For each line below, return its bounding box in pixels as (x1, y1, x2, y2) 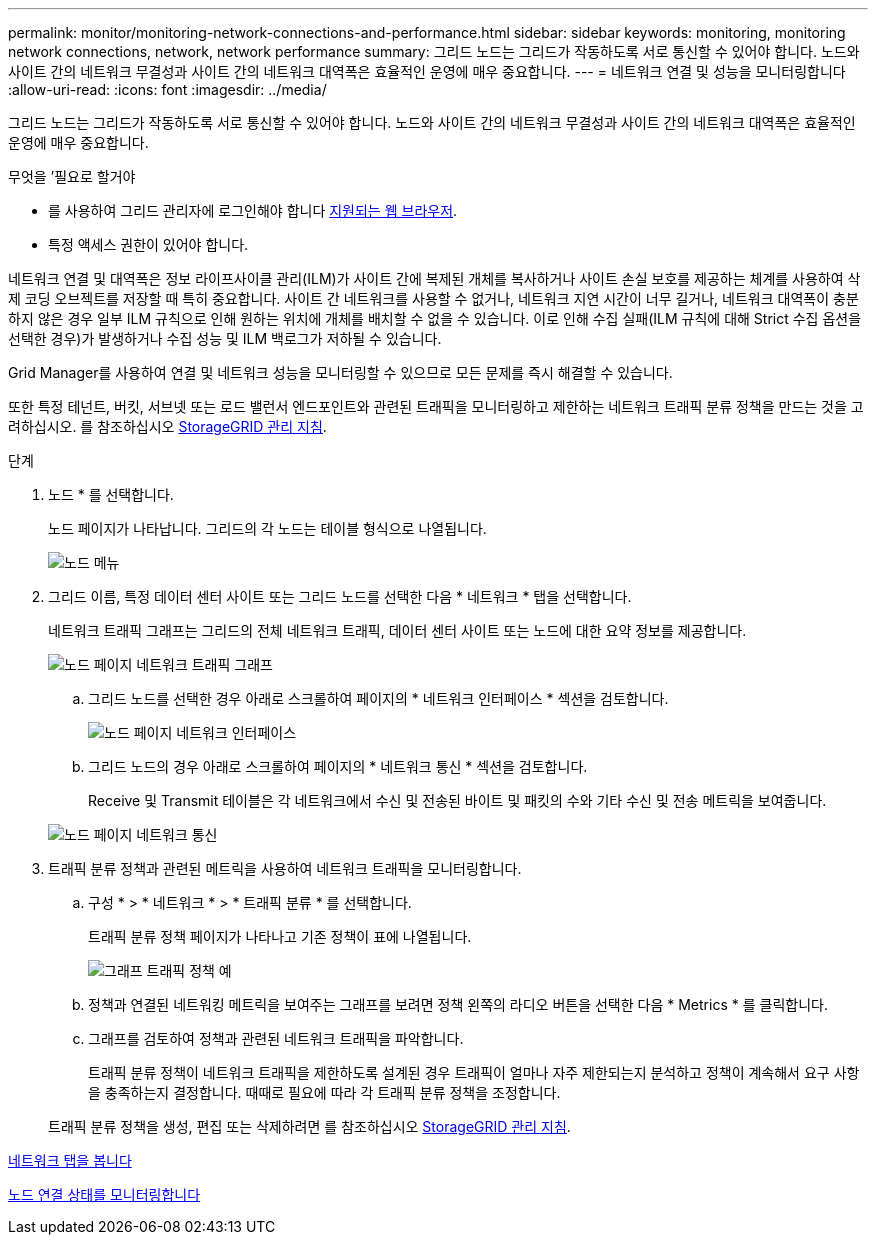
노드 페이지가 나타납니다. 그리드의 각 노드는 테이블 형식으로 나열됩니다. (48, 520, 487, 537)
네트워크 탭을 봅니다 (8, 1152, 132, 1169)
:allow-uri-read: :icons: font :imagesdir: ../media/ (8, 81, 327, 98)
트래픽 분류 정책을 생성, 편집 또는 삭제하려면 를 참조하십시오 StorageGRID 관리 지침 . (48, 1118, 571, 1135)
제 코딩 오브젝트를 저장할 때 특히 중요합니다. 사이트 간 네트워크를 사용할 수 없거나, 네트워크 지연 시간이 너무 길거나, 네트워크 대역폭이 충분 (8, 290, 859, 307)
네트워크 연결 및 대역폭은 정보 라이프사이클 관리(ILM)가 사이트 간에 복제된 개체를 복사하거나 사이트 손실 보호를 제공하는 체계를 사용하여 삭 (8, 270, 861, 287)
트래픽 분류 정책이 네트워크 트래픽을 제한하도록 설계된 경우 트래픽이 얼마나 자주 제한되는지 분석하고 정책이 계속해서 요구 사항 (88, 1064, 860, 1081)
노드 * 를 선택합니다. (48, 486, 174, 503)
